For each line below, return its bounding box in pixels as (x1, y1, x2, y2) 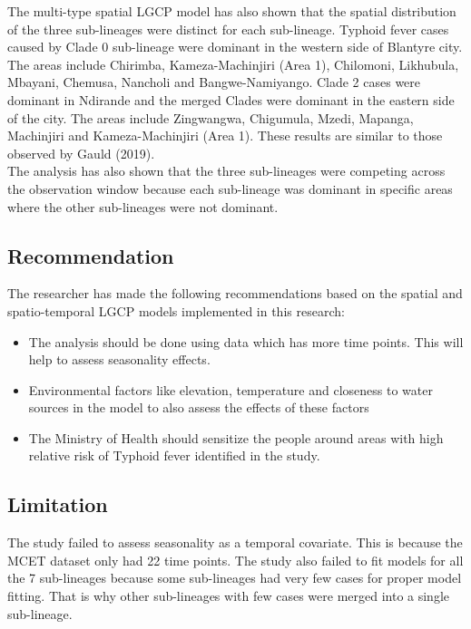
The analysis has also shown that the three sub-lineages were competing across (7, 161, 446, 180)
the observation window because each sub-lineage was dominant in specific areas (7, 179, 453, 198)
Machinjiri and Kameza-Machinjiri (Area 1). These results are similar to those (7, 126, 443, 145)
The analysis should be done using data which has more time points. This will (28, 332, 464, 351)
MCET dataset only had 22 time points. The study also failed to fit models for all (7, 550, 464, 569)
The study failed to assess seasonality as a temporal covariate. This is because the (7, 533, 463, 552)
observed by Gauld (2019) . (7, 143, 155, 162)
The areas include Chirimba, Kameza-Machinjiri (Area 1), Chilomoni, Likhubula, (7, 54, 459, 73)
